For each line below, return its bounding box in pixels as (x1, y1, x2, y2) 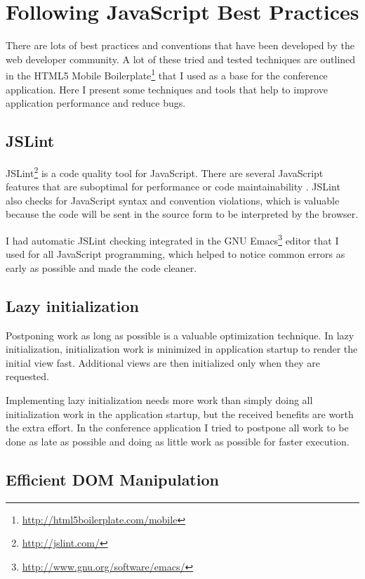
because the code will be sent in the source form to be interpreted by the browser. (6, 207, 359, 221)
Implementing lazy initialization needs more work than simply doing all (6, 393, 313, 407)
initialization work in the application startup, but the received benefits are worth (6, 406, 354, 421)
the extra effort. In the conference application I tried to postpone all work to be (6, 420, 349, 435)
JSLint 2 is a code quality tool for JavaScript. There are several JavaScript (6, 163, 324, 180)
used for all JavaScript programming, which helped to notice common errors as (6, 247, 345, 261)
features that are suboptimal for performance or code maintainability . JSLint (6, 179, 340, 194)
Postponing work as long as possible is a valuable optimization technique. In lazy (6, 327, 354, 342)
